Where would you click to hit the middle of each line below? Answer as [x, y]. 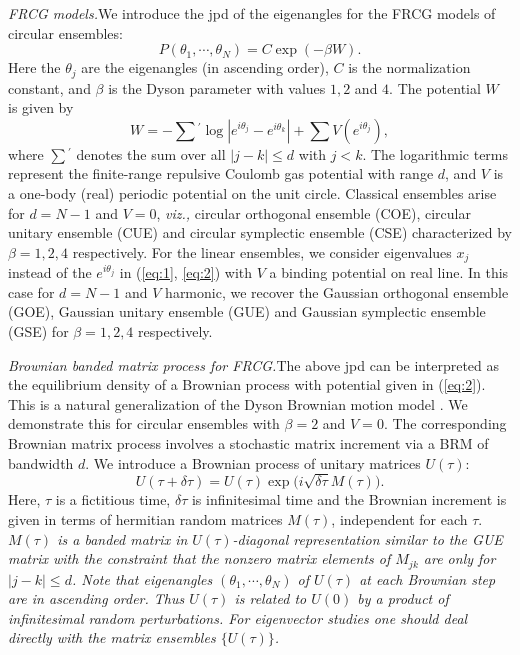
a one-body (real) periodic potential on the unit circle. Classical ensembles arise [252, 193]
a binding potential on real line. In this [389, 272]
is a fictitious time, [113, 499]
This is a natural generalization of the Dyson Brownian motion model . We [238, 403]
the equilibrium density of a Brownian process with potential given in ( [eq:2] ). [247, 384]
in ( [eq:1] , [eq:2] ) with [186, 272]
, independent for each [399, 518]
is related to [270, 598]
